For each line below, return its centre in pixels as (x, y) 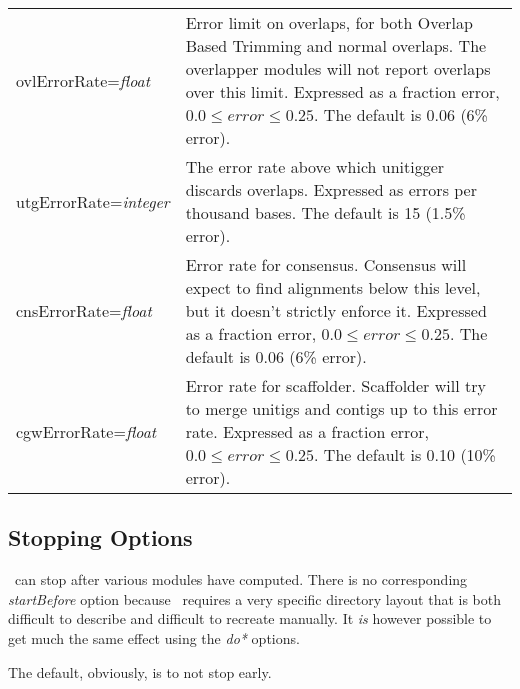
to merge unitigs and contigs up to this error (341, 408)
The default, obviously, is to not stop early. (140, 671)
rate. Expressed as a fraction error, (307, 431)
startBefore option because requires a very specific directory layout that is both (255, 598)
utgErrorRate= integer (93, 201)
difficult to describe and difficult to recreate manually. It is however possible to (250, 618)
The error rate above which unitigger (315, 166)
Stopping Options (100, 537)
